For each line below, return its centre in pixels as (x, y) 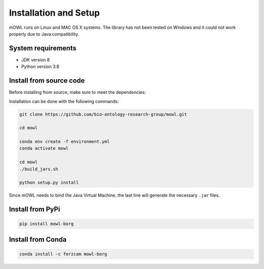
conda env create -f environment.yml (65, 142)
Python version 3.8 (40, 67)
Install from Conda (38, 239)
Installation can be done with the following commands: (64, 101)
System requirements (43, 48)
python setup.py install (49, 183)
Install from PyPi (35, 210)
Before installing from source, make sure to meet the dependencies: (77, 92)
